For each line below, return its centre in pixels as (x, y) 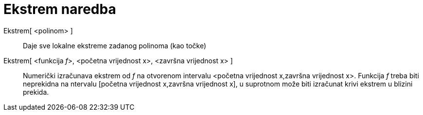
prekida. (36, 92)
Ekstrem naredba (60, 9)
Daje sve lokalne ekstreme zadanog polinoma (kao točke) (115, 45)
